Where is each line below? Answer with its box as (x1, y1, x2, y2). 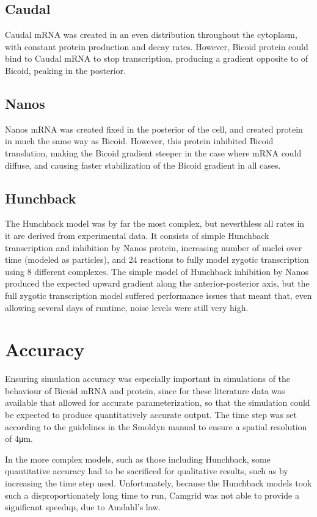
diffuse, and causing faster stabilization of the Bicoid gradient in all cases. (5, 158, 281, 171)
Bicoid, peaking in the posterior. (5, 64, 126, 76)
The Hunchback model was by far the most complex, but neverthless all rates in (5, 217, 305, 230)
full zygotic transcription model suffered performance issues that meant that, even (5, 288, 312, 301)
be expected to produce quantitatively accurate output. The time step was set (5, 408, 297, 421)
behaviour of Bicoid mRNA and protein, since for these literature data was (5, 384, 285, 397)
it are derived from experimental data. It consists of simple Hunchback (5, 229, 269, 241)
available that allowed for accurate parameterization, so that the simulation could (5, 396, 310, 409)
